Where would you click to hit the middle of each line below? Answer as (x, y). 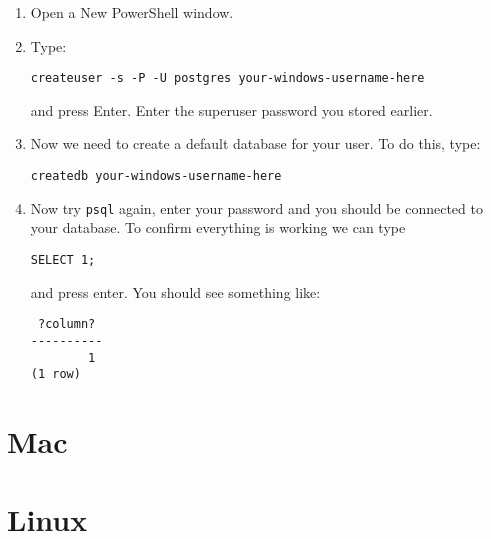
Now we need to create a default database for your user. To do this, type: (255, 143)
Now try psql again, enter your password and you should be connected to (256, 207)
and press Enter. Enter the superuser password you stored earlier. (231, 109)
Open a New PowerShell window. (132, 12)
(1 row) (55, 374)
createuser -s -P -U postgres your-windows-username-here (227, 78)
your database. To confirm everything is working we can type (218, 227)
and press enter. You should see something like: (175, 291)
